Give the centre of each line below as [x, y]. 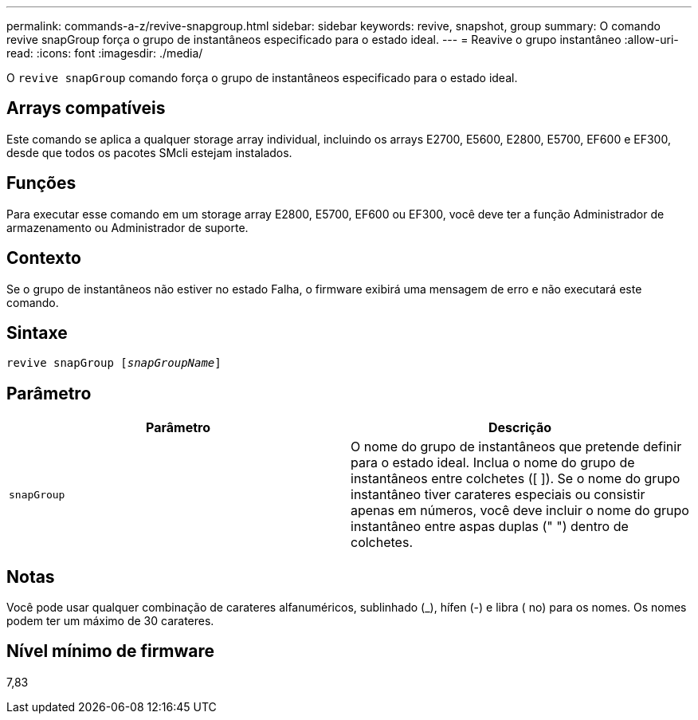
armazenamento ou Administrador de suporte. [127, 227]
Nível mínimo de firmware [111, 651]
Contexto [44, 258]
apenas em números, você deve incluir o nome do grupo [520, 511]
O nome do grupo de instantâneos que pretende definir [516, 447]
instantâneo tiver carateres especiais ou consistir [498, 495]
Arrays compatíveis [86, 108]
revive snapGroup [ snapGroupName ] [114, 363]
